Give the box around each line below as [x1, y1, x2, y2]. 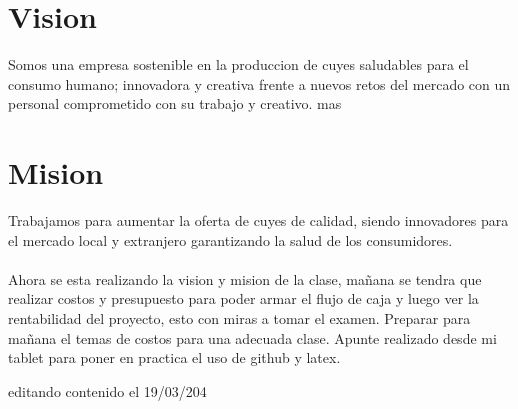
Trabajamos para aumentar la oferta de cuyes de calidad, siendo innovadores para [8, 210, 509, 231]
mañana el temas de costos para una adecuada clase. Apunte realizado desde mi [8, 327, 497, 348]
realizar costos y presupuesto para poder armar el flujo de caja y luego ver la [8, 288, 479, 309]
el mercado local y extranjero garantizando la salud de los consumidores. [8, 229, 453, 250]
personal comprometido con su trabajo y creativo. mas [8, 93, 342, 114]
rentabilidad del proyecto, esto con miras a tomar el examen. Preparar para [8, 308, 471, 328]
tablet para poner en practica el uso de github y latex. [8, 347, 341, 368]
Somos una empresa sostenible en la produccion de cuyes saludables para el [8, 54, 469, 75]
